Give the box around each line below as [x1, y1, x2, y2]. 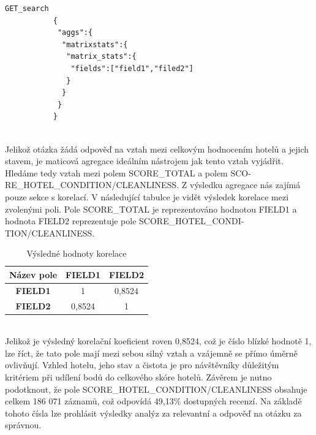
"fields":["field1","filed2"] [70, 64, 194, 73]
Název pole [9, 268, 58, 281]
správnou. [5, 418, 42, 431]
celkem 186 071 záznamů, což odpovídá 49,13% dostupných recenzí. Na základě [5, 395, 302, 407]
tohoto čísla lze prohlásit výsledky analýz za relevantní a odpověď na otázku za [5, 406, 302, 419]
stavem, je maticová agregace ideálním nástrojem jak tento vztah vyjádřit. [5, 154, 284, 167]
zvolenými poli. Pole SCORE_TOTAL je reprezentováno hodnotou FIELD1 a [5, 202, 297, 215]
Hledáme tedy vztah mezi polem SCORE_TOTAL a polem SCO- [5, 166, 251, 179]
